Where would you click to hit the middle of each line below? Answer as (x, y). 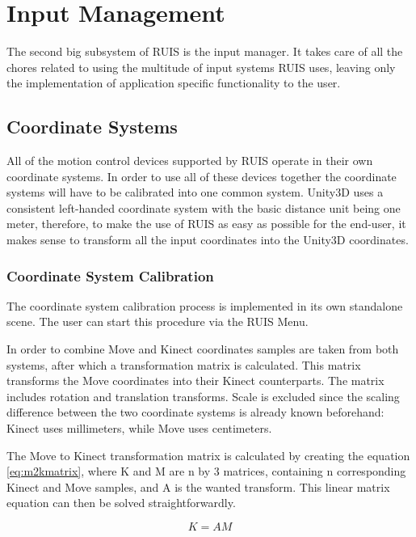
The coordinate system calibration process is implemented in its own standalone (205, 305)
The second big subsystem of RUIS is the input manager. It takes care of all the (205, 51)
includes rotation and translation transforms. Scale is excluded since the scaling (203, 396)
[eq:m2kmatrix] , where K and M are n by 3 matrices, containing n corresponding (206, 471)
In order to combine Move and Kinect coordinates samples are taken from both (203, 349)
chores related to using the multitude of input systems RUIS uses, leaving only (201, 67)
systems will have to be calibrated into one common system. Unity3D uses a (195, 192)
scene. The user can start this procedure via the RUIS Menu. (158, 321)
